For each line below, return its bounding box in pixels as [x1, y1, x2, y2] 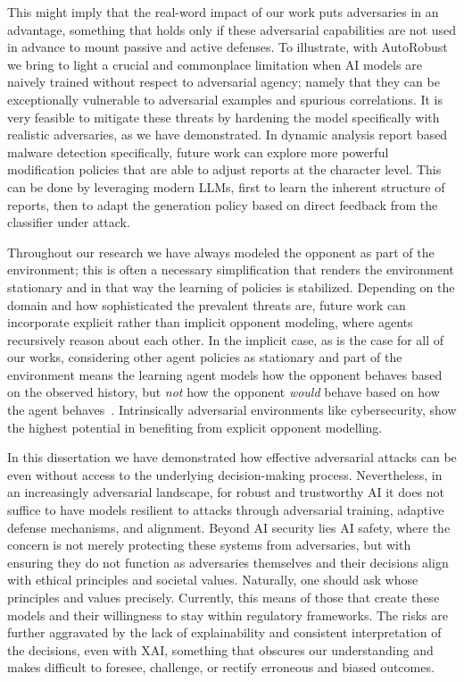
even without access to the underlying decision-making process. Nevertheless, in [7, 465, 443, 484]
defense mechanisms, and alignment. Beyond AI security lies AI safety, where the [7, 518, 451, 536]
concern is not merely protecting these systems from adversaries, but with [7, 535, 411, 554]
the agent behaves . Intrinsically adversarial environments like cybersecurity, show [7, 400, 457, 419]
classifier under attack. [7, 213, 130, 232]
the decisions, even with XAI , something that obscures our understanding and [7, 640, 434, 659]
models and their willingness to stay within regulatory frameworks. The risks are [7, 605, 448, 624]
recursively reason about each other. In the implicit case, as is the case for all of [7, 330, 444, 349]
